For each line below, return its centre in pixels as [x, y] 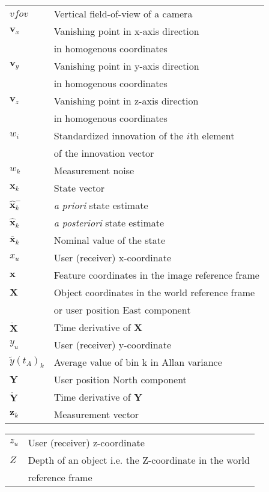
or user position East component [122, 310]
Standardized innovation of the [119, 135]
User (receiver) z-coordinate [86, 442]
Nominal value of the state [110, 240]
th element [212, 135]
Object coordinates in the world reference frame [154, 292]
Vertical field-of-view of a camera [123, 14]
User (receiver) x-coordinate [113, 257]
